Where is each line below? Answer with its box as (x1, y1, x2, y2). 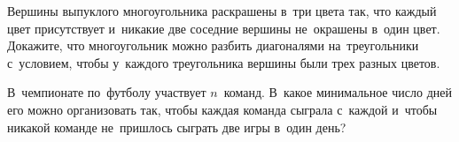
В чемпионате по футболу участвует (7, 83, 206, 101)
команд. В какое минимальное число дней (223, 83, 452, 101)
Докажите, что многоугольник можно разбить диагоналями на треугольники (7, 36, 419, 55)
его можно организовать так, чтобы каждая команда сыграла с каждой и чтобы (7, 100, 438, 118)
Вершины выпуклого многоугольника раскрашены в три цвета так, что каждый (7, 2, 437, 19)
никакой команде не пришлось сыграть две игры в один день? (7, 117, 346, 136)
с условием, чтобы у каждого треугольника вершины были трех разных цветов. (7, 53, 440, 71)
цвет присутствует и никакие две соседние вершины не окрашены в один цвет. (7, 19, 440, 37)
